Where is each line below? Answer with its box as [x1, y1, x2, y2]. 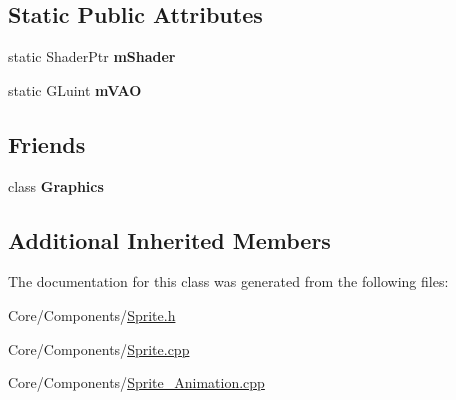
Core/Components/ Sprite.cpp [8, 338, 190, 359]
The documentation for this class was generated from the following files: [8, 271, 449, 292]
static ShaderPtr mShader [8, 46, 176, 67]
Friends [8, 128, 86, 159]
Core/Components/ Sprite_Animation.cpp [8, 372, 265, 393]
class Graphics [8, 175, 104, 196]
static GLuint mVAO [8, 79, 142, 100]
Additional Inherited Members [8, 224, 331, 255]
